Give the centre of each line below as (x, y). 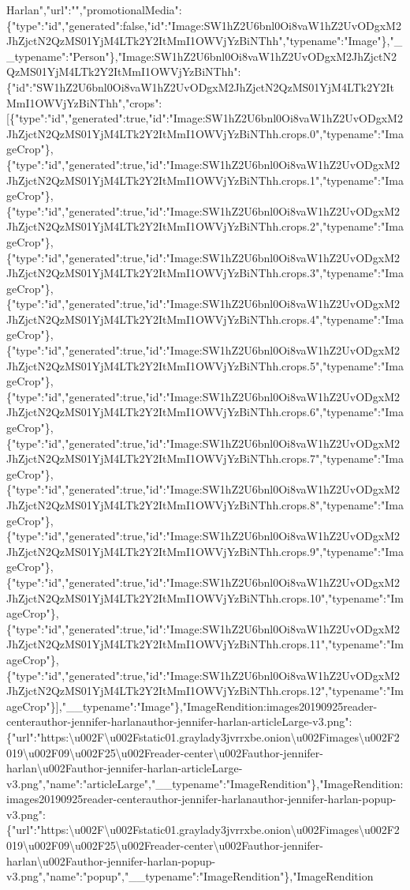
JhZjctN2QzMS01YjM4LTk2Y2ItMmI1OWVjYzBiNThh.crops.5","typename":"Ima (205, 365)
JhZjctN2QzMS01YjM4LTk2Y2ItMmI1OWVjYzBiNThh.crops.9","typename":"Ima (205, 551)
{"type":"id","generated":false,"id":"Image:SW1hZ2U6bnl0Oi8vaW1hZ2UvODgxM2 (204, 25)
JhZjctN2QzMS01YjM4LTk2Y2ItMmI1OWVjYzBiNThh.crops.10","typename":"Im (205, 597)
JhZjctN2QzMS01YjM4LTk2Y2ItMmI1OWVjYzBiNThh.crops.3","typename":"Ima (205, 273)
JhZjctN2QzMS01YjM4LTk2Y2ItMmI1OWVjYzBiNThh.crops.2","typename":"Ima (205, 226)
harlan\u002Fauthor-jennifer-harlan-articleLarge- (125, 768)
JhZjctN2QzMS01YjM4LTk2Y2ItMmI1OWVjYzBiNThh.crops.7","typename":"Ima (205, 458)
